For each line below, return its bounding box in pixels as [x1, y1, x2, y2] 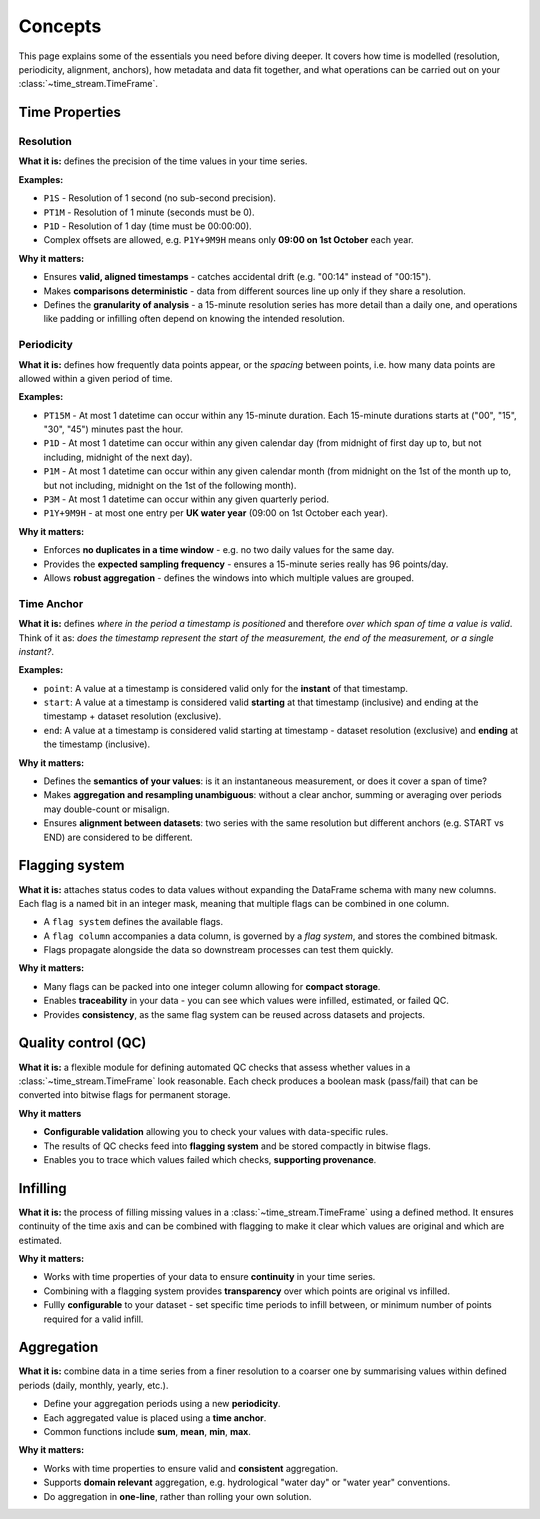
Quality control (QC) [18, 1035, 147, 1052]
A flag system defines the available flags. [43, 916, 224, 928]
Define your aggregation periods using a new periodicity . [43, 1398, 281, 1410]
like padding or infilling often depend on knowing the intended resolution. [43, 313, 345, 325]
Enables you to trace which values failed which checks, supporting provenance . [43, 1153, 377, 1165]
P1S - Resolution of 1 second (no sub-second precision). [43, 192, 277, 204]
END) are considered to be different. [43, 831, 194, 843]
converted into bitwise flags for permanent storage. [18, 1089, 231, 1101]
